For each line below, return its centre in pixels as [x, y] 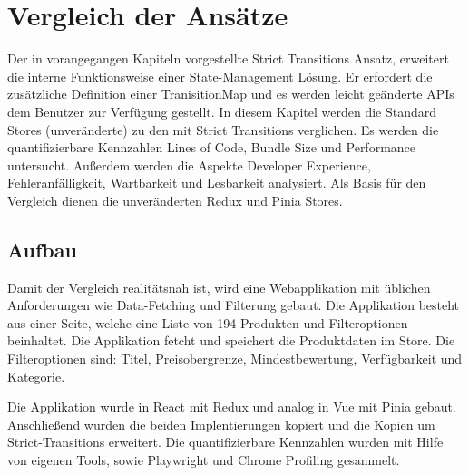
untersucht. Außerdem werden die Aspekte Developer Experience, [189, 165]
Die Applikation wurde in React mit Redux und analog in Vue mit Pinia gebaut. [232, 407]
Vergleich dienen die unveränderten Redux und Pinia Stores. [175, 200]
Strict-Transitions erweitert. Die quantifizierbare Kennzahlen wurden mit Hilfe [225, 442]
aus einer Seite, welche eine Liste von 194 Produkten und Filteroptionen [208, 322]
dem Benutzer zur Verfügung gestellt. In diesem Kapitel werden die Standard [222, 111]
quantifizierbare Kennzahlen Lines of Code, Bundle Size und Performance [212, 147]
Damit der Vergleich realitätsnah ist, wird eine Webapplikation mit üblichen [219, 287]
